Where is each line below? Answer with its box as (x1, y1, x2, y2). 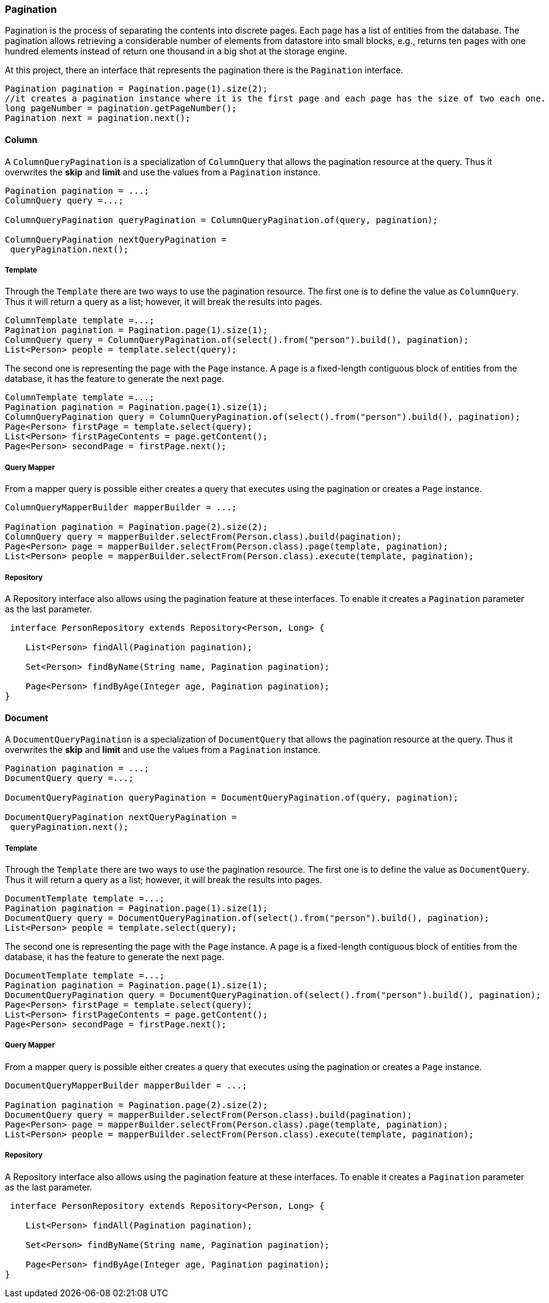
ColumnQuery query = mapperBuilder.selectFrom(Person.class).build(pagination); (5, 532, 402, 542)
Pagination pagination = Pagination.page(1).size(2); (5, 84, 268, 94)
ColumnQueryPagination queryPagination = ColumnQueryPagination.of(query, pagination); (5, 215, 438, 225)
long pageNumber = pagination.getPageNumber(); (5, 103, 237, 114)
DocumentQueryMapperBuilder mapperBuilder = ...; (5, 1080, 248, 1090)
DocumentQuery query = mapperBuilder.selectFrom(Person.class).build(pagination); (5, 1109, 412, 1120)
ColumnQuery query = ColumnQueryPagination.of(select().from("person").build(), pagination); (5, 335, 469, 345)
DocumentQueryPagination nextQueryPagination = (5, 812, 237, 823)
